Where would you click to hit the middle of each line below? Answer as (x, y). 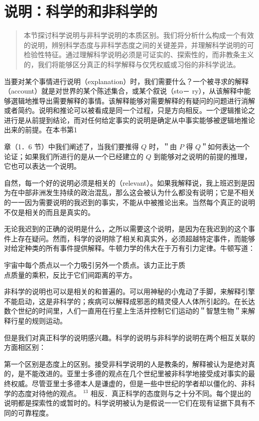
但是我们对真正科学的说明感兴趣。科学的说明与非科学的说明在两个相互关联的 (129, 337)
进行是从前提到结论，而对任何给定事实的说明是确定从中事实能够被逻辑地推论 (129, 120)
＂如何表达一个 (225, 147)
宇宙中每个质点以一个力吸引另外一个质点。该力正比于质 (95, 265)
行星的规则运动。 (39, 320)
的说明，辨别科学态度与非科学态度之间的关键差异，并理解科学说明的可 (139, 45)
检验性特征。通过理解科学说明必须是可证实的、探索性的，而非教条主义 (139, 54)
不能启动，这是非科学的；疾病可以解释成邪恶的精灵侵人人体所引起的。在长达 (129, 301)
